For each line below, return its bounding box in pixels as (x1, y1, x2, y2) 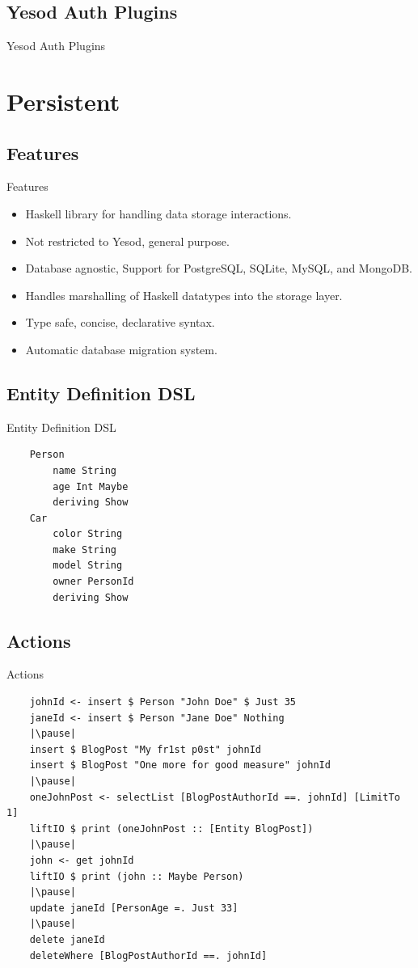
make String (53, 543, 117, 556)
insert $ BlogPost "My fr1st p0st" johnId (29, 743, 261, 755)
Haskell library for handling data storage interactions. (25, 205, 292, 222)
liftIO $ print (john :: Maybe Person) (29, 870, 244, 882)
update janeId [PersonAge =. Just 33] (29, 902, 239, 914)
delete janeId (29, 933, 105, 945)
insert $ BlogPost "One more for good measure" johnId (29, 759, 331, 771)
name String (53, 464, 117, 476)
